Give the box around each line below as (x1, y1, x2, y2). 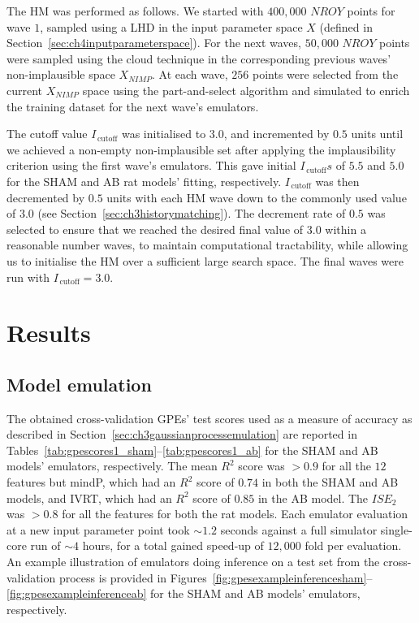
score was (238, 457, 285, 474)
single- (380, 521, 413, 538)
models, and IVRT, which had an (6, 489, 172, 506)
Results (6, 316, 91, 349)
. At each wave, (151, 66, 228, 83)
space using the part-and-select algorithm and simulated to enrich (82, 81, 410, 98)
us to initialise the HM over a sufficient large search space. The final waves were (6, 252, 404, 269)
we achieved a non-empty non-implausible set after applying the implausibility (6, 141, 396, 158)
